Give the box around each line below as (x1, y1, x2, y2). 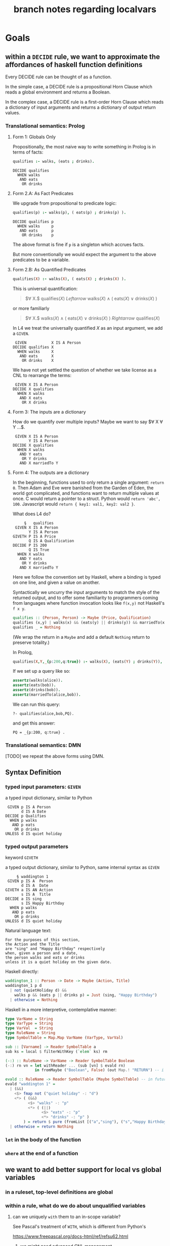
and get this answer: (12, 720, 56, 726)
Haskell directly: (5, 969, 39, 975)
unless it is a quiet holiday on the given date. (5, 959, 112, 965)
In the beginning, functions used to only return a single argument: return (12, 479, 164, 485)
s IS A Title (21, 892, 51, 897)
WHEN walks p (17, 224, 54, 229)
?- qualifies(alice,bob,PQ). (12, 711, 74, 716)
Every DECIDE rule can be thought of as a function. (5, 74, 112, 80)
